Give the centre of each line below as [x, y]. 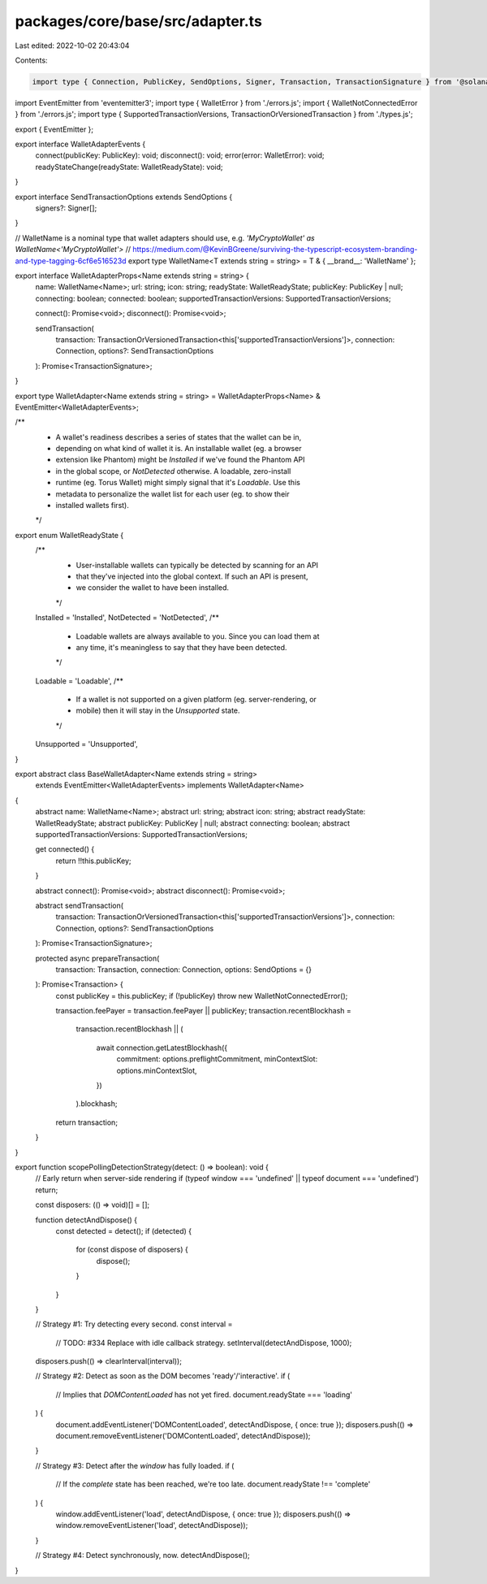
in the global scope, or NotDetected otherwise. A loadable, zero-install [173, 471]
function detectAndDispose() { [86, 1220]
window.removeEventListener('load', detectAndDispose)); [152, 1525]
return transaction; [86, 1122]
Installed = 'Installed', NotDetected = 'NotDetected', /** [127, 618]
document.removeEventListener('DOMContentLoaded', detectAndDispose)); [183, 1436]
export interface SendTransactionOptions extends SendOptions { [124, 197]
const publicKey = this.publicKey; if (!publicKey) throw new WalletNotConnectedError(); [202, 996]
